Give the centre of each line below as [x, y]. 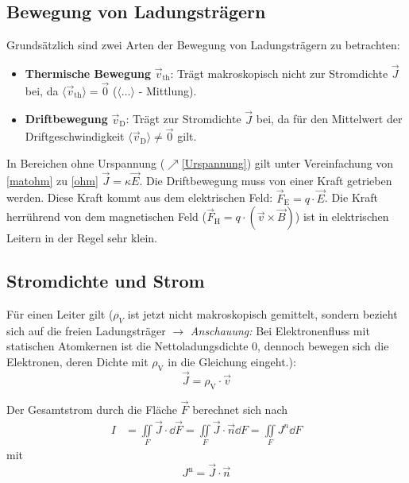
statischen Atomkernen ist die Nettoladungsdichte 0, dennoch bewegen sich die [198, 346]
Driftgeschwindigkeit [75, 136]
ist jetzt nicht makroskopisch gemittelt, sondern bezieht [262, 314]
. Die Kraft [351, 197]
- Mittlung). [168, 90]
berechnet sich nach [240, 410]
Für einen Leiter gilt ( [60, 314]
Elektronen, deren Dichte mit [77, 362]
